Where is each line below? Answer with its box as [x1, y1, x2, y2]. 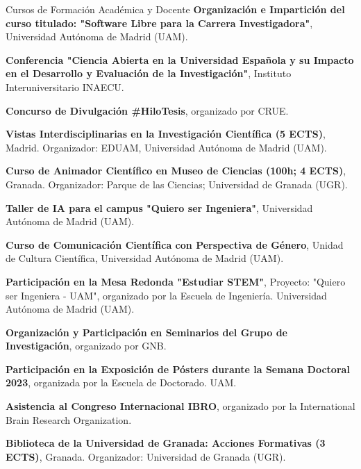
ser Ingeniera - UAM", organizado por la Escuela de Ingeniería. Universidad [6, 288, 327, 302]
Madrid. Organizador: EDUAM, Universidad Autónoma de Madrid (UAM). [6, 140, 327, 154]
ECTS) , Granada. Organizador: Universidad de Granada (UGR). [6, 449, 286, 463]
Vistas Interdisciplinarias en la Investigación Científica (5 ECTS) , [6, 126, 326, 141]
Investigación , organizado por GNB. [6, 338, 167, 353]
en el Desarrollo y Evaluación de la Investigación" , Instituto [6, 66, 292, 81]
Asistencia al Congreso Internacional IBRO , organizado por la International [6, 399, 355, 413]
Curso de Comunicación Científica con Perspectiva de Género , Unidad [6, 237, 344, 252]
